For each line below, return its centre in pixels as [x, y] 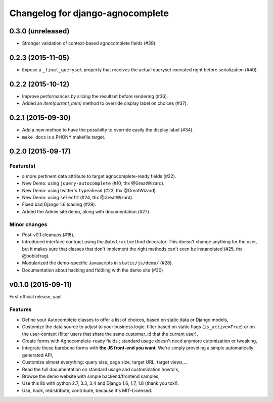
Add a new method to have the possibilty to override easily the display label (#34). [108, 130]
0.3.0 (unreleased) [39, 31]
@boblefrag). [36, 256]
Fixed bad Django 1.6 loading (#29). [59, 204]
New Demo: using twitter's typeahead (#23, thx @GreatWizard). [89, 190]
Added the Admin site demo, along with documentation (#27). [86, 211]
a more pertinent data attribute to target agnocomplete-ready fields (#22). [99, 176]
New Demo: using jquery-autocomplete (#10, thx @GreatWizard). [93, 183]
